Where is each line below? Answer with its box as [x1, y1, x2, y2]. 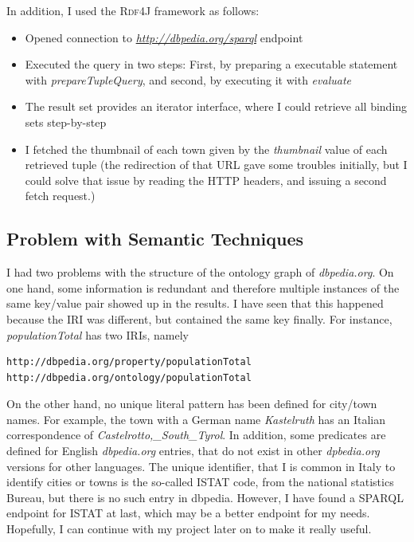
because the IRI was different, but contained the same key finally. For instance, [6, 310, 393, 327]
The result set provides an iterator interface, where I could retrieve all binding [25, 98, 408, 115]
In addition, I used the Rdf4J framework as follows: [6, 2, 260, 18]
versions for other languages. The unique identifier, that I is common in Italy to [6, 458, 396, 474]
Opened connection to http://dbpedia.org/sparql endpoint [25, 29, 303, 45]
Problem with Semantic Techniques [6, 226, 304, 251]
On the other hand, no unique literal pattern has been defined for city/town [6, 395, 377, 412]
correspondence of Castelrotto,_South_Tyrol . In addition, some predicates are [6, 426, 386, 443]
